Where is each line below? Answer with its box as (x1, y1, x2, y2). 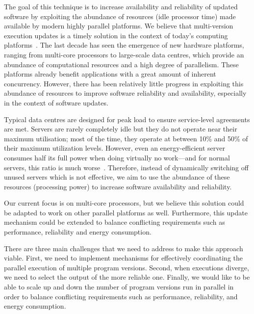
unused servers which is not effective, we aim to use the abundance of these (4, 172, 230, 182)
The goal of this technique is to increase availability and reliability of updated (4, 1, 238, 11)
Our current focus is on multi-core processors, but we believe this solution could (4, 198, 244, 208)
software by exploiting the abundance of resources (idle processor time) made (4, 11, 236, 21)
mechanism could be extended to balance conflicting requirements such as (4, 217, 225, 227)
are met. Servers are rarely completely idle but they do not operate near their (4, 124, 237, 134)
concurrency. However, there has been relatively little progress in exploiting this (4, 78, 244, 88)
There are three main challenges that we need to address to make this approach (4, 243, 243, 253)
